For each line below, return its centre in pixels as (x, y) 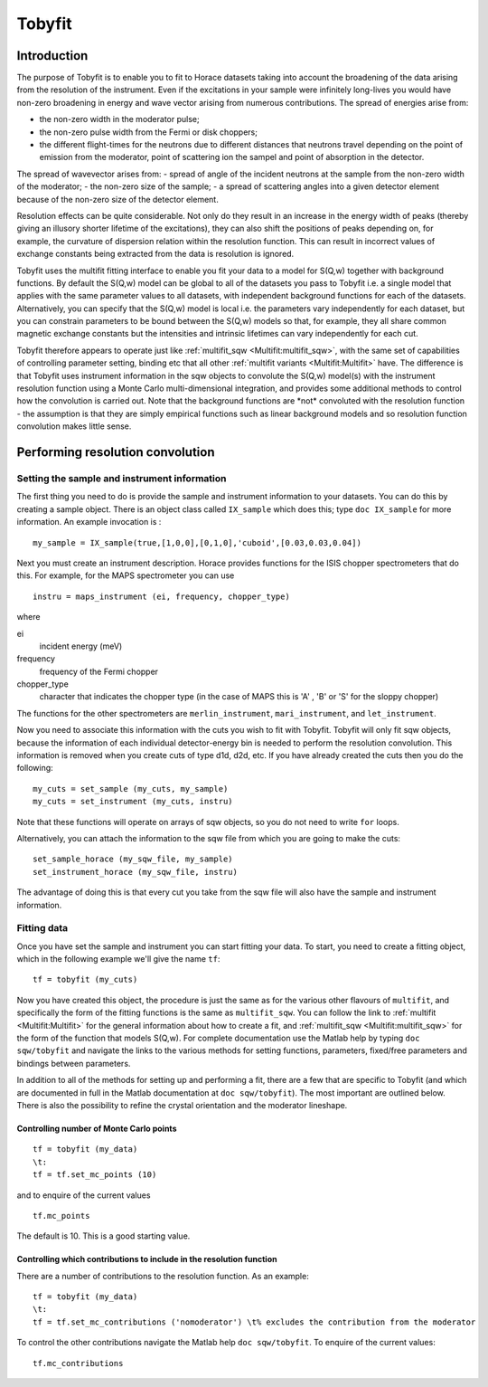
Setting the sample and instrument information (122, 478)
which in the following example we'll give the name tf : (118, 959)
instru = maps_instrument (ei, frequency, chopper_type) (162, 596)
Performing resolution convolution (116, 452)
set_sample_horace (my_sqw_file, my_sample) (133, 859)
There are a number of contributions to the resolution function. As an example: (163, 1276)
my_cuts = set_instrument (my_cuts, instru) (133, 802)
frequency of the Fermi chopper (99, 671)
